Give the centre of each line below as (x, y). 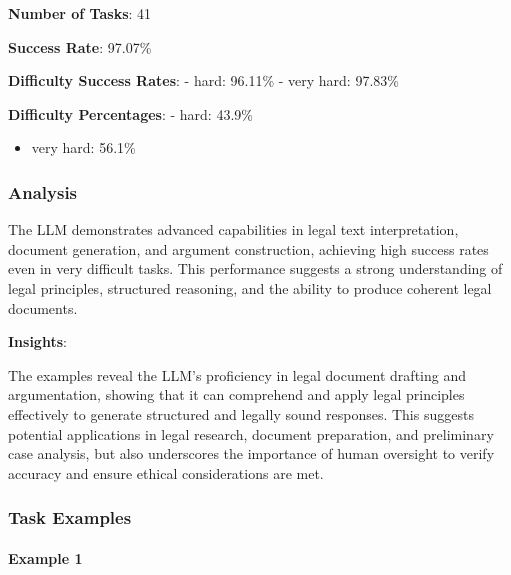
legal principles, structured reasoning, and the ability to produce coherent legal (250, 287)
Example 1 (45, 557)
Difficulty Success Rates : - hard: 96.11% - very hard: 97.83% (203, 80)
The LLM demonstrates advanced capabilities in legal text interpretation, (233, 229)
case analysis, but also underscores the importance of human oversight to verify (251, 453)
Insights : (37, 341)
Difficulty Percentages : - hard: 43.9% (130, 113)
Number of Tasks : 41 (80, 13)
